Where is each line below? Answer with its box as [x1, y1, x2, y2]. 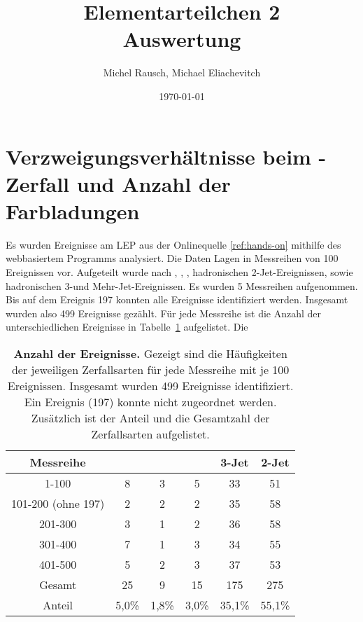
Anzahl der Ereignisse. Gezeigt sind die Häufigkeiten [13, 345, 287, 361]
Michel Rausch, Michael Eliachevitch [103, 65, 261, 80]
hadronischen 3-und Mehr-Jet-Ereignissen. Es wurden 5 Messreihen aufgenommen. [6, 278, 358, 293]
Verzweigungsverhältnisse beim [6, 141, 311, 170]
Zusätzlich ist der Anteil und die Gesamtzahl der [31, 409, 270, 426]
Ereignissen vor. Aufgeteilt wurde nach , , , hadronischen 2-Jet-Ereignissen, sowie [6, 265, 353, 279]
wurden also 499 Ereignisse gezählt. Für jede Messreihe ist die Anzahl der [6, 305, 322, 320]
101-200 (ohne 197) [11, 495, 105, 511]
